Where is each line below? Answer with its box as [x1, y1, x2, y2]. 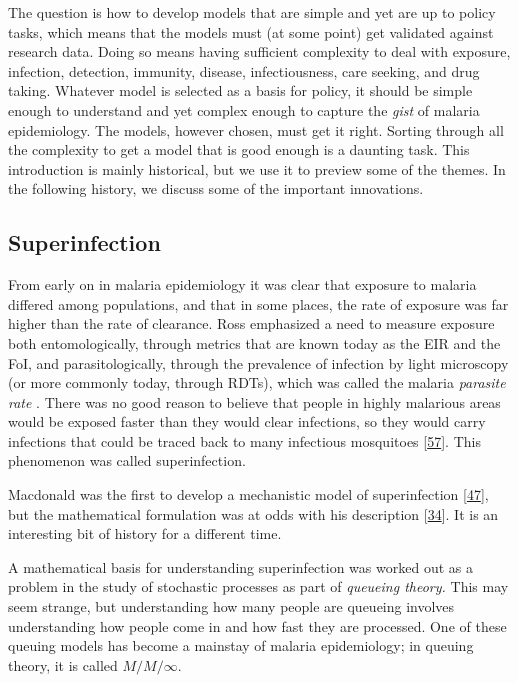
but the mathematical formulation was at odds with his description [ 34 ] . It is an [8, 503, 499, 524]
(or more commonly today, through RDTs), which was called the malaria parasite [8, 372, 506, 393]
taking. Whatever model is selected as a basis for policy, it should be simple [8, 80, 473, 101]
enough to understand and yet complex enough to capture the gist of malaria [8, 99, 480, 120]
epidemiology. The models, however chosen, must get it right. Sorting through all [8, 119, 504, 140]
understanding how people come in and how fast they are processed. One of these [8, 615, 507, 636]
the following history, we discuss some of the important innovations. [8, 178, 424, 199]
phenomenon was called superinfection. [8, 450, 246, 471]
